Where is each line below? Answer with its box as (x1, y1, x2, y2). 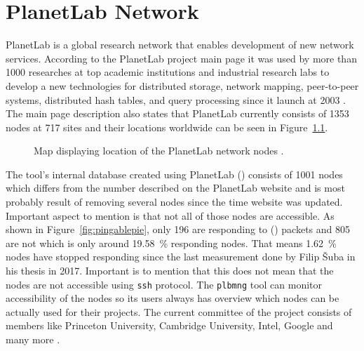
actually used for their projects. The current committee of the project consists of (6, 304, 352, 319)
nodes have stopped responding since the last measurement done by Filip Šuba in (6, 249, 356, 264)
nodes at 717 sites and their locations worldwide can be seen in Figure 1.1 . (6, 119, 328, 134)
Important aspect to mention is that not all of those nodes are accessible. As (6, 208, 335, 223)
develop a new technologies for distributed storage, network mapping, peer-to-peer (6, 78, 359, 93)
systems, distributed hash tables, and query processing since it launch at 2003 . (6, 92, 346, 107)
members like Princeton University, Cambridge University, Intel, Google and (6, 318, 333, 333)
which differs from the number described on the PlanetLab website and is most (6, 180, 345, 195)
